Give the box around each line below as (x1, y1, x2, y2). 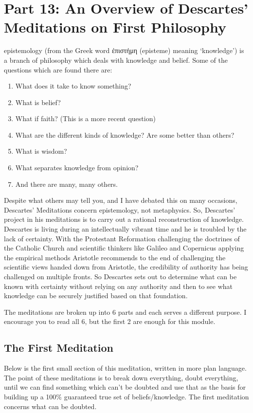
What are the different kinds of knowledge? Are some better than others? (15, 129, 235, 140)
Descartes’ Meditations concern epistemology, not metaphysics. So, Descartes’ (4, 204, 235, 215)
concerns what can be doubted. (4, 401, 97, 411)
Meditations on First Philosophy (4, 17, 226, 37)
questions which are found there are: (4, 64, 112, 74)
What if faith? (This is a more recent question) (15, 113, 156, 124)
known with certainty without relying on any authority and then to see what (4, 281, 233, 291)
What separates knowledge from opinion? (15, 162, 139, 173)
